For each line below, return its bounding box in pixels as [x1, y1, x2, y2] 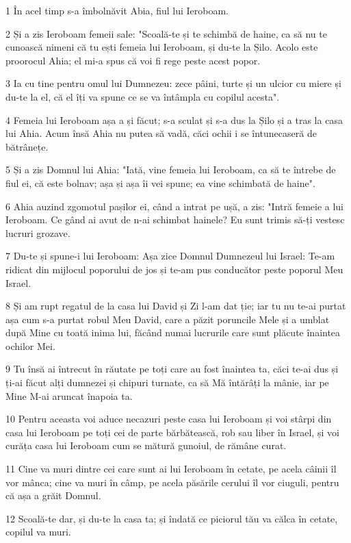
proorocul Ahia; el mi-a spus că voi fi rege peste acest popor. [5, 53, 261, 67]
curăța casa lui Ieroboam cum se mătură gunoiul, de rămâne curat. [5, 438, 287, 453]
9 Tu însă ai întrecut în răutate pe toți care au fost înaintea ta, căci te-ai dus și [5, 362, 339, 376]
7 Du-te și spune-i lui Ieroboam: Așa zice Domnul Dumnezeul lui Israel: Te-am [5, 249, 335, 263]
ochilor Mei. [5, 338, 55, 353]
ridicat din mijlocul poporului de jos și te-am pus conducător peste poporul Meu [5, 262, 343, 276]
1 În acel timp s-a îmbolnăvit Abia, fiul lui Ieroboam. [5, 3, 229, 17]
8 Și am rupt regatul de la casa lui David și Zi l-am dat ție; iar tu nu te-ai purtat [5, 299, 346, 313]
